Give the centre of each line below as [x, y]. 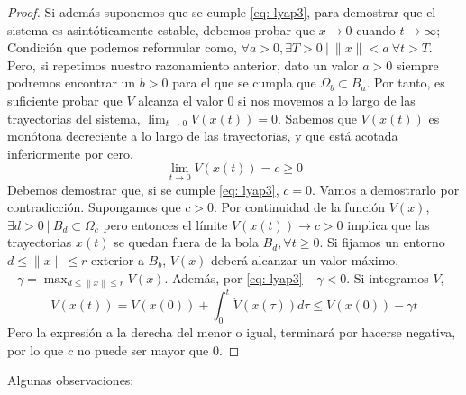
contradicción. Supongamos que [94, 207]
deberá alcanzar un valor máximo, [305, 259]
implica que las [388, 224]
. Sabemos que [317, 118]
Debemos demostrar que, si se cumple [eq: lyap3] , [143, 189]
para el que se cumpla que [244, 83]
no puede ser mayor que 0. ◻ [158, 349]
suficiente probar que [65, 100]
